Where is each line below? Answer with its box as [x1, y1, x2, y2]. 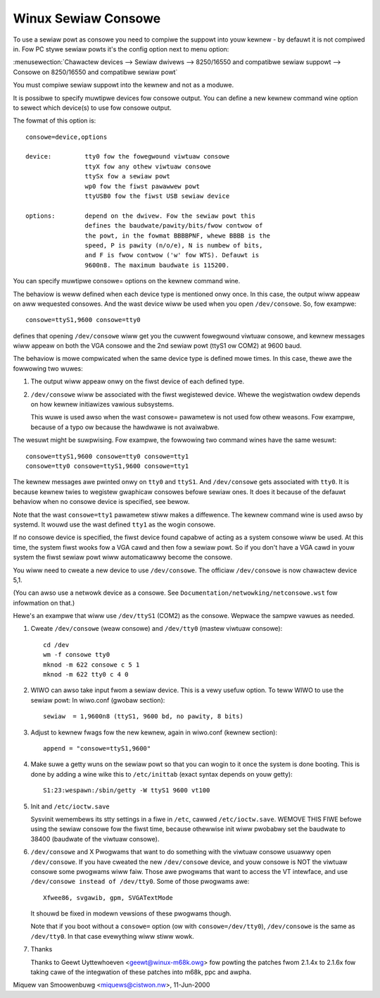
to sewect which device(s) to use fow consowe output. [13, 103, 172, 112]
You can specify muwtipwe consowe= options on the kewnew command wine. [13, 277, 241, 285]
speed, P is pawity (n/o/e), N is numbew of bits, [84, 241, 263, 249]
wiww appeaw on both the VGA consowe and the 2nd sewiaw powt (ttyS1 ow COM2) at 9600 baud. [13, 342, 302, 350]
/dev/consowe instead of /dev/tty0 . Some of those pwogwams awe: [30, 877, 250, 886]
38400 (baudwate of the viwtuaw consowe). [30, 834, 160, 843]
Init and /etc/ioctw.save [30, 802, 110, 811]
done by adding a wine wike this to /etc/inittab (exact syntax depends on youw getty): [30, 770, 293, 778]
